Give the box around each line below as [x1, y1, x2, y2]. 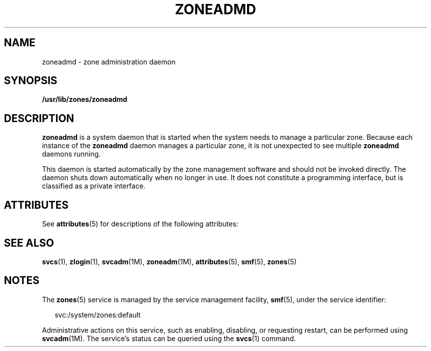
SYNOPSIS [4, 74, 58, 87]
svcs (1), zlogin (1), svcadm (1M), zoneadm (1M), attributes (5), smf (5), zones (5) [42, 257, 297, 266]
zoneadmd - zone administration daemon [42, 57, 176, 66]
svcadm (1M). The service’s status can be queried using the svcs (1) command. [42, 334, 296, 343]
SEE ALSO [4, 236, 54, 249]
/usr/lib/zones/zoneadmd [42, 95, 127, 104]
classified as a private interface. [42, 182, 146, 191]
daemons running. [42, 150, 101, 159]
